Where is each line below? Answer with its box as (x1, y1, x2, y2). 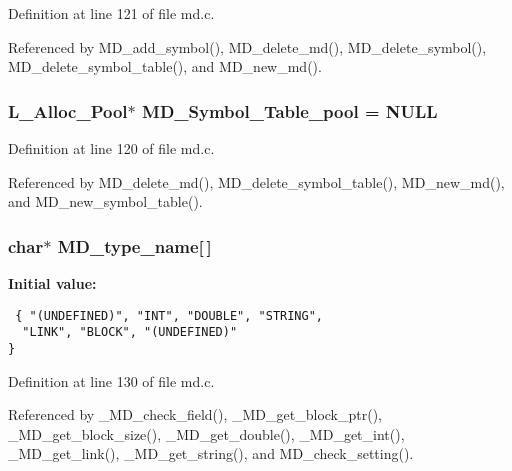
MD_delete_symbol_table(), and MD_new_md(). (8, 56, 322, 77)
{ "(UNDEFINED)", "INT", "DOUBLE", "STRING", (15, 308, 323, 323)
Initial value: (8, 273, 97, 293)
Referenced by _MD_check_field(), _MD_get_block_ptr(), (8, 404, 383, 425)
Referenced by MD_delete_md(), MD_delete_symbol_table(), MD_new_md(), (8, 171, 505, 192)
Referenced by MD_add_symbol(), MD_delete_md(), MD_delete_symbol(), (8, 36, 487, 57)
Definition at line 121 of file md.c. (8, 3, 215, 23)
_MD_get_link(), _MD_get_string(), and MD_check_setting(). (8, 443, 414, 464)
